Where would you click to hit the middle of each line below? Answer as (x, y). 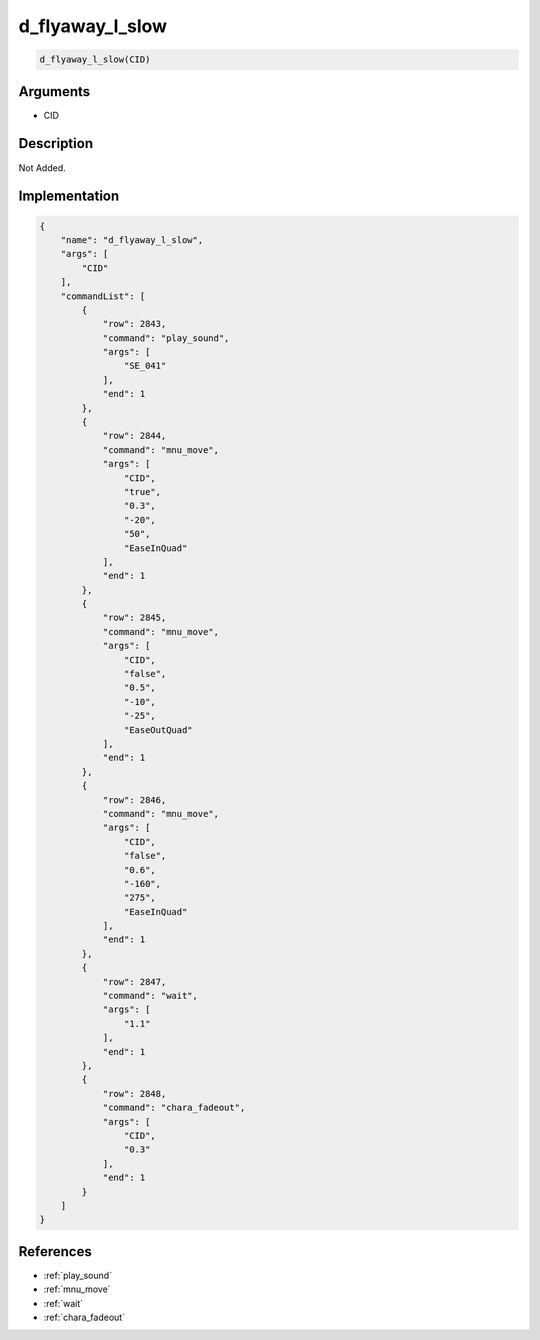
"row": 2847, (134, 981)
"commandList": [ (103, 296)
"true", (142, 491)
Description (56, 143)
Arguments (54, 91)
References (55, 1251)
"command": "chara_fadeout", (174, 1108)
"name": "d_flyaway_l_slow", (132, 239)
